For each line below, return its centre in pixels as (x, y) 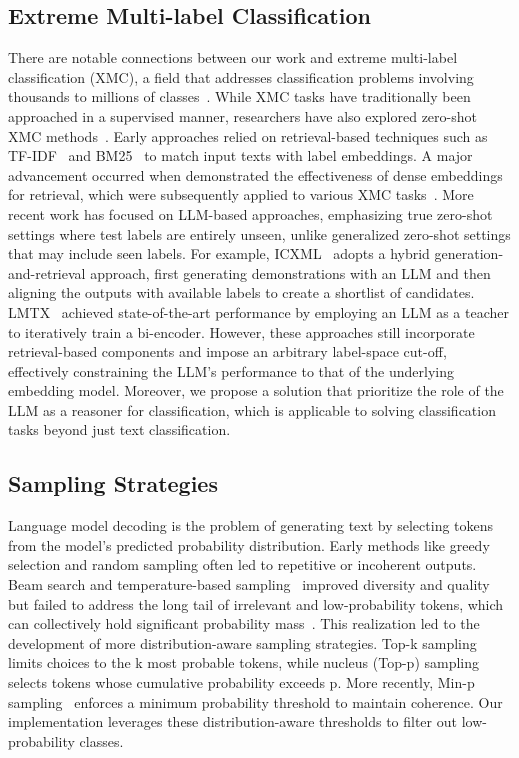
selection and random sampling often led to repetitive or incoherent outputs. (242, 564)
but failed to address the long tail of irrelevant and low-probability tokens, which (256, 603)
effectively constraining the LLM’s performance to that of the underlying (231, 370)
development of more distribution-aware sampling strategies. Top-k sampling (242, 642)
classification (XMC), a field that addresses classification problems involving (241, 76)
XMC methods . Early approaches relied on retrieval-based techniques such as (248, 135)
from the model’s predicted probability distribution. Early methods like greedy (249, 544)
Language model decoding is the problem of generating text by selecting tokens (251, 525)
